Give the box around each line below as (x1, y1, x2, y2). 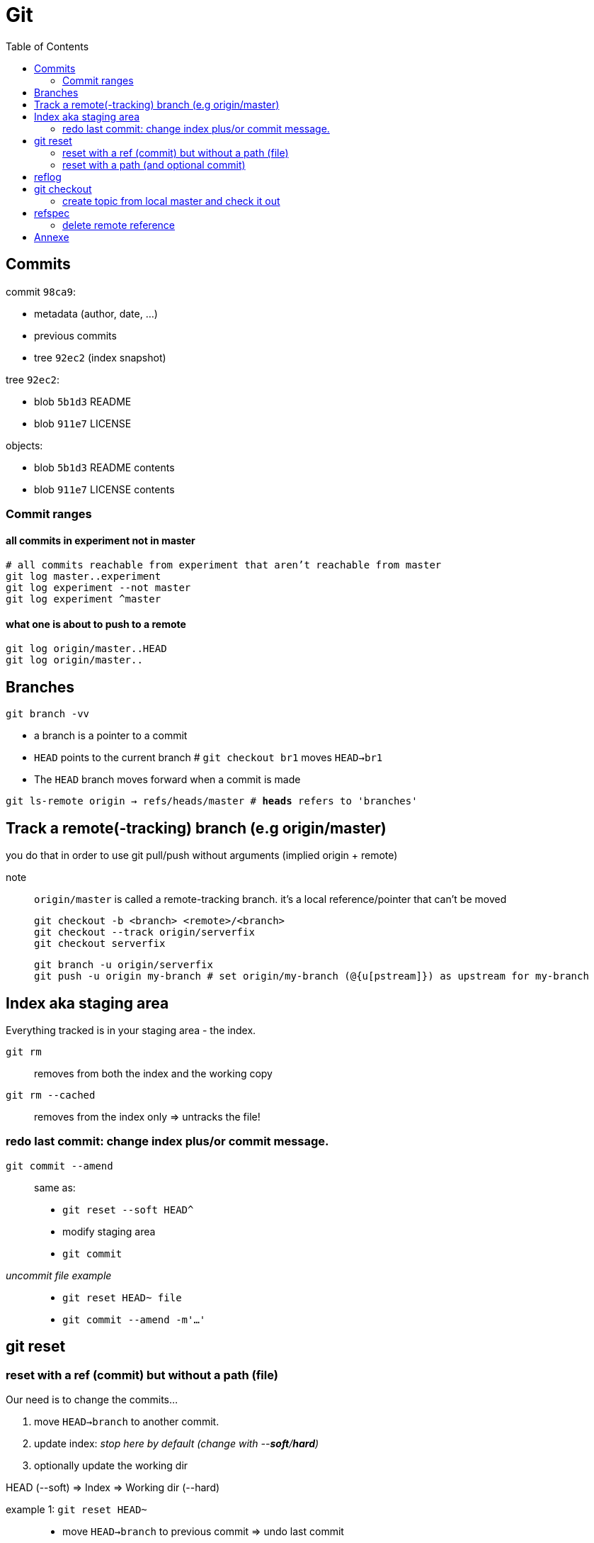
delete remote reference (62, 218, 175, 231)
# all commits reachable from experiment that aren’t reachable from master (6, 559, 442, 571)
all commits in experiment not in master (6, 534, 195, 546)
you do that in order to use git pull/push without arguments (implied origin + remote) (6, 849, 398, 862)
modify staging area (62, 1225, 156, 1238)
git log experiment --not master (6, 582, 191, 594)
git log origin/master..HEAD (6, 643, 167, 655)
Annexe (34, 230, 69, 243)
